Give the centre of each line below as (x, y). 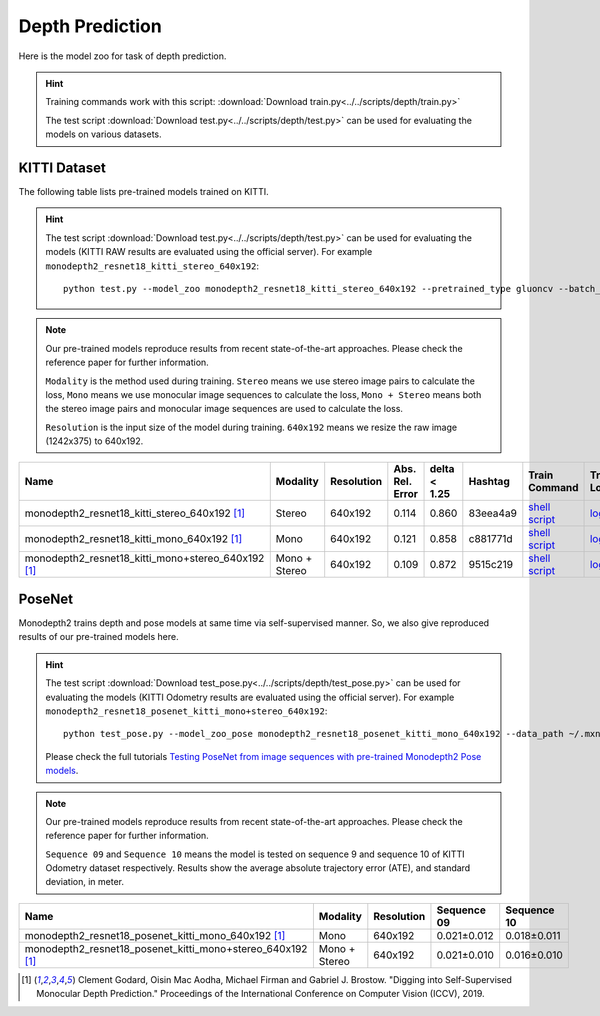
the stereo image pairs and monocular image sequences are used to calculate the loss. (224, 409)
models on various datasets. (103, 134)
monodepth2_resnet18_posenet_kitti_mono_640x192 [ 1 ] (155, 935)
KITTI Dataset (62, 167)
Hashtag (489, 482)
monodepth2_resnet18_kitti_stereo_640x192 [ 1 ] (134, 513)
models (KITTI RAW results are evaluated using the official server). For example (209, 252)
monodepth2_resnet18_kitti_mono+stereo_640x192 (144, 558)
